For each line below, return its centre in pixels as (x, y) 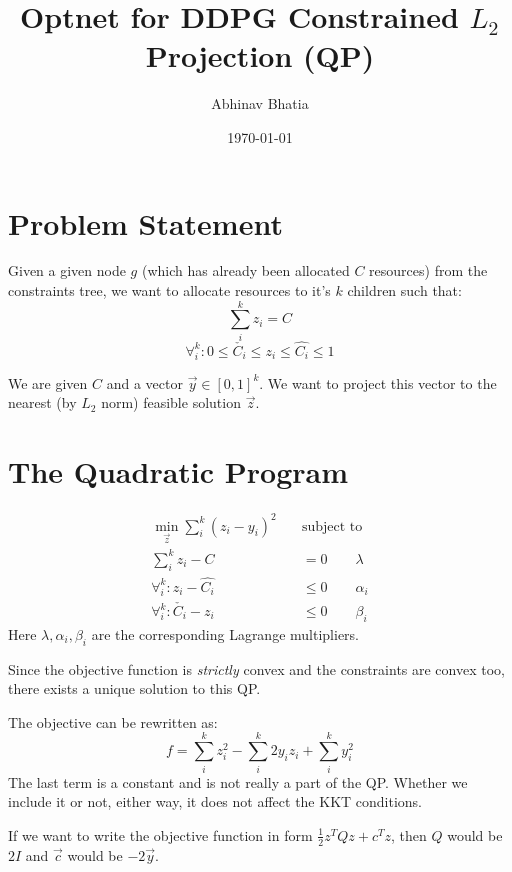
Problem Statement (145, 222)
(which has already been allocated (245, 270)
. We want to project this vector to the (378, 382)
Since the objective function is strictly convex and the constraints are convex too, (256, 668)
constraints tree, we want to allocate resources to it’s (169, 290)
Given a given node (67, 270)
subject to (332, 526)
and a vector (144, 382)
